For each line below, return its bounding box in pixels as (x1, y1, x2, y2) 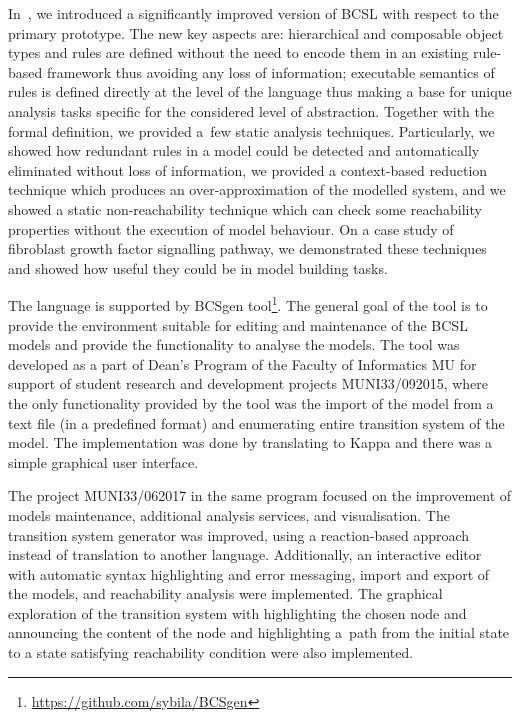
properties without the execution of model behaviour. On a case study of (8, 218, 454, 239)
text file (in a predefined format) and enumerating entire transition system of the (8, 412, 505, 433)
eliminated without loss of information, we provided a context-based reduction (8, 159, 488, 180)
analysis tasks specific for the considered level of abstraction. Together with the (8, 100, 495, 121)
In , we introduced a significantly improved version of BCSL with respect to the (8, 3, 499, 23)
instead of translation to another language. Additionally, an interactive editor (8, 544, 482, 565)
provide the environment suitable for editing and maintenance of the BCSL (8, 314, 468, 335)
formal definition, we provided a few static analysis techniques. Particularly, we (8, 120, 495, 141)
